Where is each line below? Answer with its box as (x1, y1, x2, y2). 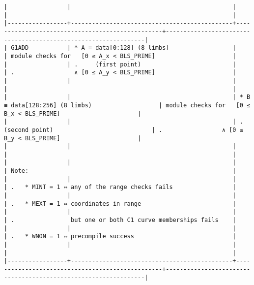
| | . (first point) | (4, 61, 236, 68)
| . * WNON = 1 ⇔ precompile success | (4, 233, 236, 240)
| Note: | (4, 167, 236, 175)
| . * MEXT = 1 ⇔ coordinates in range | (4, 200, 236, 207)
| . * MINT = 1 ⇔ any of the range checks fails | (4, 184, 236, 191)
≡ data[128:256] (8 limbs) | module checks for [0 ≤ (4, 101, 251, 109)
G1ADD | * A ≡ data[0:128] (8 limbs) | (11, 44, 236, 52)
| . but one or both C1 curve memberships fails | (4, 217, 236, 224)
